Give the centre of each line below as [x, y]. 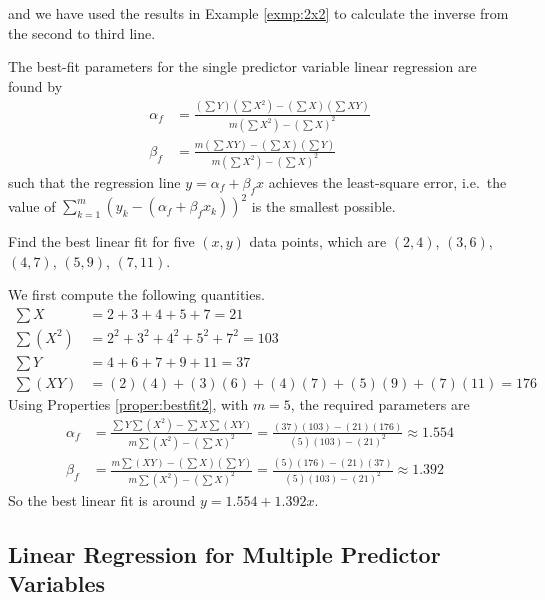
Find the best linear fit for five [101, 241]
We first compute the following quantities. [136, 294]
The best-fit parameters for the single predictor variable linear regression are [242, 66]
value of [32, 205]
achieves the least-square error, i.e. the [387, 181]
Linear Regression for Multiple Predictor [224, 554]
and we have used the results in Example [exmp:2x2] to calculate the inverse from [258, 13]
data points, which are [318, 241]
